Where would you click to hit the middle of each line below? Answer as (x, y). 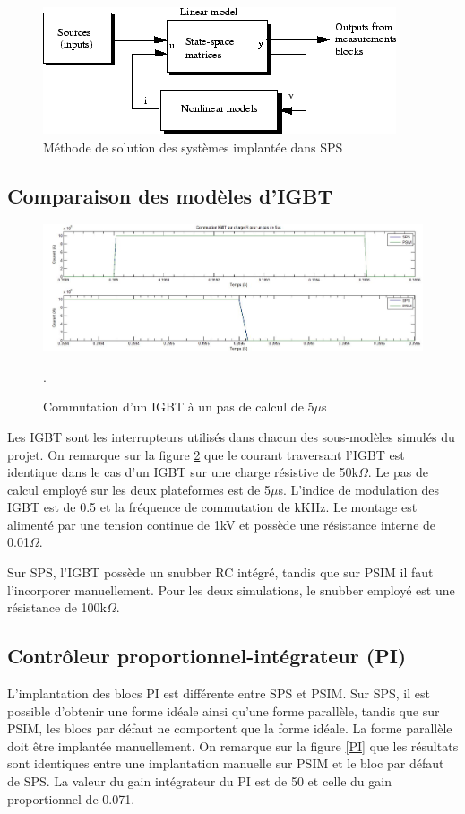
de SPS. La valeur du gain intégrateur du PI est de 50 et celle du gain (199, 781)
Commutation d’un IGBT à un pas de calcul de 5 (179, 407)
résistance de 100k (57, 607)
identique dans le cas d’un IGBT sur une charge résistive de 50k (183, 472)
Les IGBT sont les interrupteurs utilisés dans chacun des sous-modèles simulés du (231, 436)
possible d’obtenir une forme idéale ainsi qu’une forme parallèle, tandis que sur (224, 710)
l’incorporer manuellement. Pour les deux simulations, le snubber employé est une (231, 589)
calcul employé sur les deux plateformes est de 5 (139, 489)
